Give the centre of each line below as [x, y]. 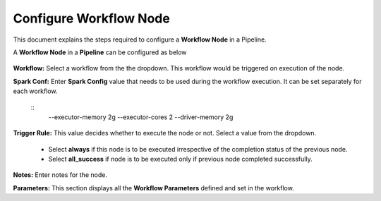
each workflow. [35, 91]
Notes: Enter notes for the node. [60, 175]
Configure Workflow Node [92, 18]
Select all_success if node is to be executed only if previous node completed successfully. [181, 159]
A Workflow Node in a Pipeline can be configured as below [100, 52]
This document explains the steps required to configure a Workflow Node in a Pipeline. [140, 39]
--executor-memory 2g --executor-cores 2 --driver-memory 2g [141, 117]
